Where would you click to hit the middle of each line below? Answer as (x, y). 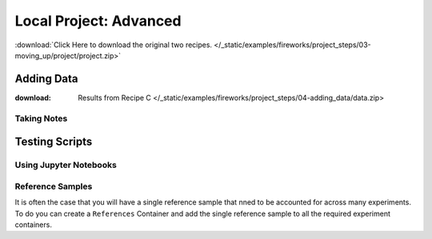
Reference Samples (54, 186)
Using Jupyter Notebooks (66, 165)
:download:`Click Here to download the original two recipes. (113, 45)
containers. (33, 225)
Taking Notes (41, 118)
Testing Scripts (54, 142)
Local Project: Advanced (98, 21)
